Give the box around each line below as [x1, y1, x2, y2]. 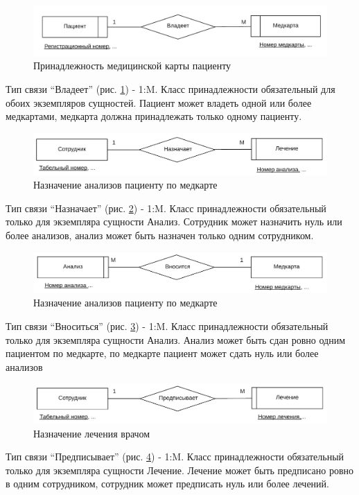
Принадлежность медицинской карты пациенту [33, 58, 231, 73]
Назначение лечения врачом [33, 426, 150, 440]
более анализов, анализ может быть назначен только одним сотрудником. [6, 228, 314, 243]
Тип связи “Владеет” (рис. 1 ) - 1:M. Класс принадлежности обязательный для [6, 82, 335, 96]
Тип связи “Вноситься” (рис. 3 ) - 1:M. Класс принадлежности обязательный [6, 319, 329, 333]
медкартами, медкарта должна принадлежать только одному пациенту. [6, 109, 302, 123]
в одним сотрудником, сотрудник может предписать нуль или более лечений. [6, 476, 329, 491]
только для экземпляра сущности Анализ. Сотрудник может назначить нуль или [6, 214, 342, 229]
